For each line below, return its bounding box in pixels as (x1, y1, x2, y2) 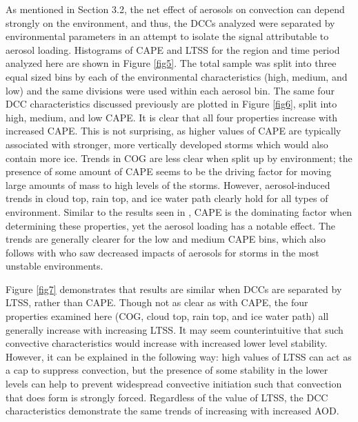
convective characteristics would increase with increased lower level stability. (6, 336, 328, 350)
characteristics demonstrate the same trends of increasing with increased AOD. (6, 403, 339, 418)
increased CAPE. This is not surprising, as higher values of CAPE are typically (6, 123, 341, 138)
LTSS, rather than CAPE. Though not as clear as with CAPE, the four (6, 295, 308, 310)
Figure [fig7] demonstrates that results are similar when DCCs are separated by (6, 281, 342, 296)
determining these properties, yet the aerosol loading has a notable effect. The (6, 218, 335, 232)
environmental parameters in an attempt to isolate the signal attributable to (6, 29, 329, 43)
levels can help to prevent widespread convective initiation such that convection (6, 376, 342, 391)
